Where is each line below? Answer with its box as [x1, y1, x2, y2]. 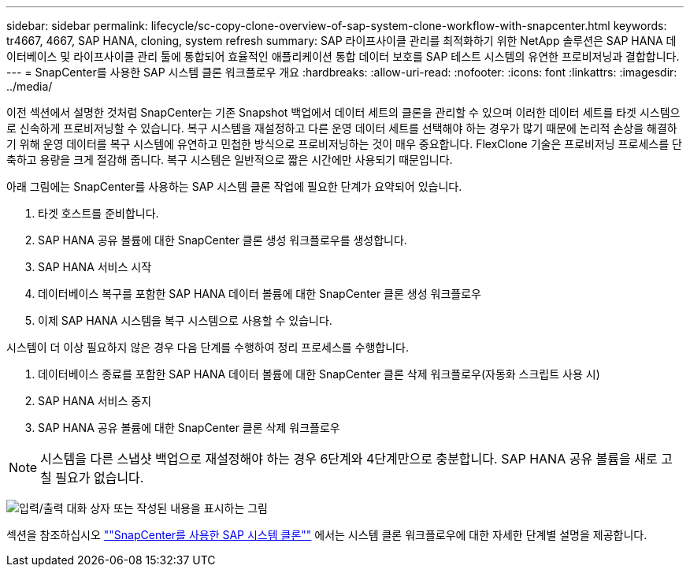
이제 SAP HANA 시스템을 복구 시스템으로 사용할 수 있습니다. [38, 314, 332, 327]
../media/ [6, 80, 53, 93]
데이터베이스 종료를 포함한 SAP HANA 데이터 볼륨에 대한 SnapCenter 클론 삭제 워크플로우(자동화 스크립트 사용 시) [38, 367, 600, 381]
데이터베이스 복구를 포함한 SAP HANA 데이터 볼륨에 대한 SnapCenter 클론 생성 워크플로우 [38, 287, 481, 300]
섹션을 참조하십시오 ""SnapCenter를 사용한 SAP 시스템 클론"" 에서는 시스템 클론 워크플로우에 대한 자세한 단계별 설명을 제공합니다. [6, 528, 647, 541]
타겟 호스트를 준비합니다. [38, 207, 159, 220]
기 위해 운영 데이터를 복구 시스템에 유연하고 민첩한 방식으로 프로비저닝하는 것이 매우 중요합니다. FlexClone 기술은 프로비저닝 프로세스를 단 [6, 137, 682, 151]
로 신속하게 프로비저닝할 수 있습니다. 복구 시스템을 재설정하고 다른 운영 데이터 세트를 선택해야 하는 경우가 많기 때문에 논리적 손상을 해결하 [6, 121, 677, 135]
